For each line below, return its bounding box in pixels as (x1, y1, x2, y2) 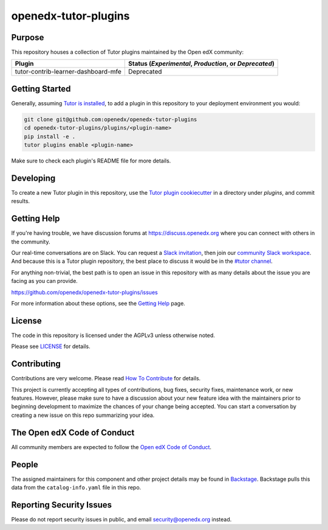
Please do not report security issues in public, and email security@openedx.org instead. (11, 515, 232, 523)
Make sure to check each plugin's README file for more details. (11, 157, 171, 164)
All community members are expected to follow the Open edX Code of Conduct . (11, 443, 212, 450)
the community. (11, 238, 50, 245)
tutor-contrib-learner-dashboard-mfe (15, 68, 121, 76)
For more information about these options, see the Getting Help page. (11, 300, 185, 307)
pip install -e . (24, 133, 76, 140)
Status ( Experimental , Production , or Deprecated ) (128, 60, 275, 68)
